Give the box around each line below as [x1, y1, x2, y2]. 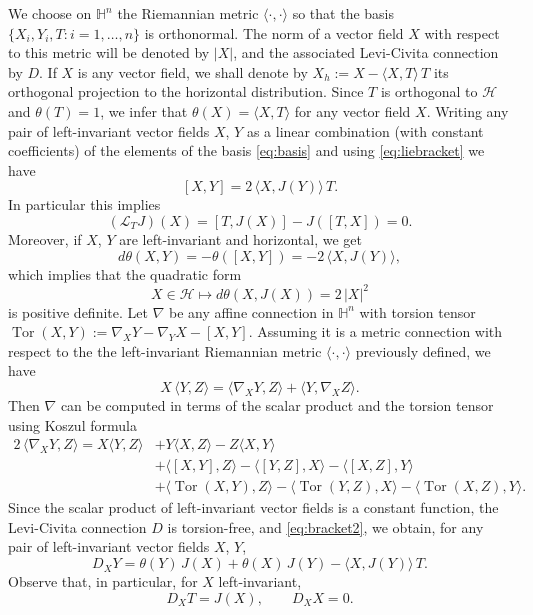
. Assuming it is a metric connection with [248, 321, 503, 342]
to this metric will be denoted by [8, 42, 210, 63]
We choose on [8, 3, 92, 23]
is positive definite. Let [8, 301, 148, 322]
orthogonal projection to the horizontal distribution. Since [8, 81, 364, 102]
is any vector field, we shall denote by [77, 61, 308, 82]
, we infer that [100, 100, 188, 121]
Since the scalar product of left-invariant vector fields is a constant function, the [8, 497, 499, 518]
